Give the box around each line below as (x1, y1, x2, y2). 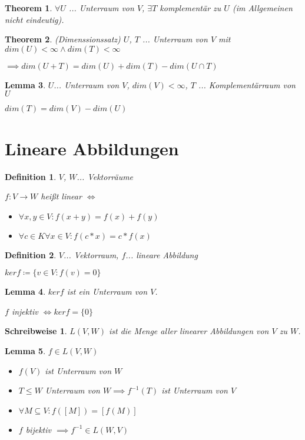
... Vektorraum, (63, 248, 119, 261)
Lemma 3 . (5, 78, 46, 91)
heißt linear (41, 190, 82, 202)
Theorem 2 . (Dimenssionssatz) (5, 33, 121, 45)
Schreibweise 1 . (5, 325, 67, 337)
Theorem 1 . (5, 2, 52, 14)
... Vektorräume (77, 170, 134, 182)
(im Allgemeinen (232, 2, 293, 14)
